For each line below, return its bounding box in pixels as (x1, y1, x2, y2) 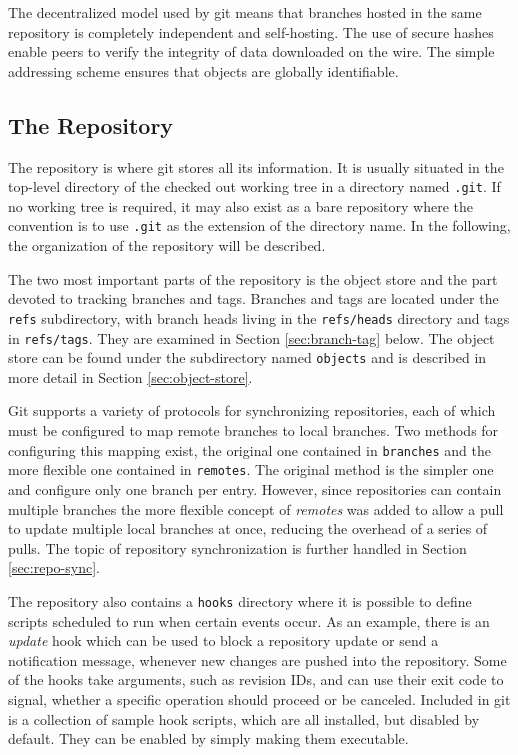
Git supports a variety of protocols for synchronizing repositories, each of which (8, 400, 496, 421)
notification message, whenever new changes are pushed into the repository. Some (8, 649, 507, 670)
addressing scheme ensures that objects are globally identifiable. (8, 60, 399, 81)
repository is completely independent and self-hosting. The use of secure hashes (8, 21, 494, 42)
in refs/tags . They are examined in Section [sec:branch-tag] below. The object (8, 327, 495, 348)
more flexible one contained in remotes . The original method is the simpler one (8, 459, 494, 480)
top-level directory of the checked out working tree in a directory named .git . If (8, 176, 501, 197)
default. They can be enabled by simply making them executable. (8, 728, 409, 749)
